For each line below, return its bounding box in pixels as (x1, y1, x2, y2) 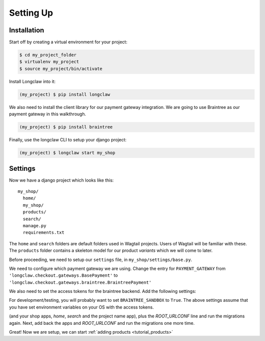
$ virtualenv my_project (19, 59, 79, 65)
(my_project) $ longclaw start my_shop (19, 150, 115, 156)
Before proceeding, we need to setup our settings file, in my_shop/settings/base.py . (9, 257, 192, 262)
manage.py (23, 223, 47, 228)
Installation (9, 26, 44, 34)
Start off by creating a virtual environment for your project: (9, 39, 128, 45)
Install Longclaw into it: (9, 79, 56, 84)
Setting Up (9, 7, 53, 18)
